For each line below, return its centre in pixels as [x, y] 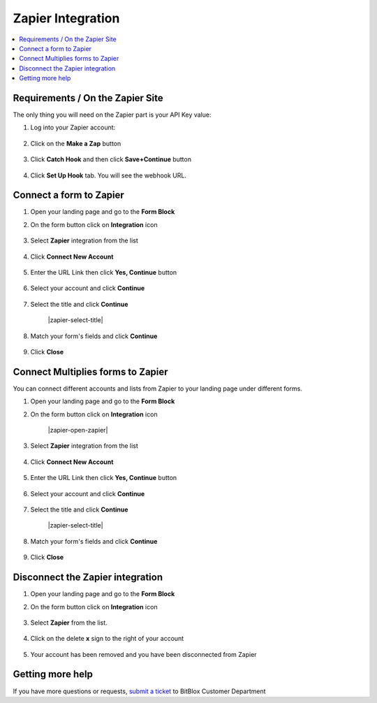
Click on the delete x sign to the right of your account [107, 639]
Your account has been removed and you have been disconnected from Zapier [144, 654]
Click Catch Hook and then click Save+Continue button [111, 159]
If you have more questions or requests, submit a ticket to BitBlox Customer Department [139, 691]
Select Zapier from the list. [69, 623]
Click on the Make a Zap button [76, 143]
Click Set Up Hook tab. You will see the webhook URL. [108, 175]
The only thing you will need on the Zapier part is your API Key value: [112, 115]
